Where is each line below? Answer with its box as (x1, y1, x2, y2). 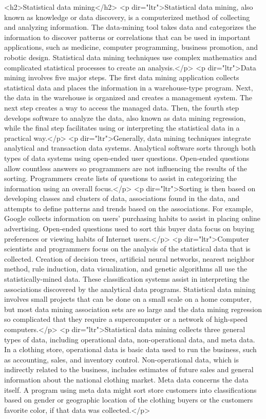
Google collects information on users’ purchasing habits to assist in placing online (4, 213, 261, 224)
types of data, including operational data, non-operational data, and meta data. (4, 334, 255, 344)
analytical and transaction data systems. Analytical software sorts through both (4, 142, 256, 153)
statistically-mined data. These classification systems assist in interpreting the (4, 274, 250, 284)
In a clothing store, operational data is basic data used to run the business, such (4, 344, 257, 355)
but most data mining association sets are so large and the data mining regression (4, 303, 262, 314)
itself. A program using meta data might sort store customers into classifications (4, 384, 257, 395)
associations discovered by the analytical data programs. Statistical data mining (4, 283, 256, 294)
